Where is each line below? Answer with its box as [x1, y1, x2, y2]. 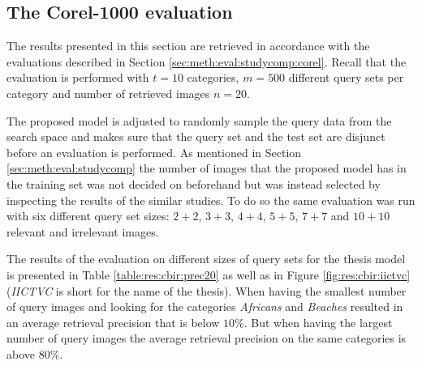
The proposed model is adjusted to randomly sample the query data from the [6, 112, 392, 129]
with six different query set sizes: [6, 207, 170, 224]
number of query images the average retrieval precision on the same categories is [6, 330, 407, 347]
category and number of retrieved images [6, 84, 210, 101]
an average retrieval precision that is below [6, 313, 220, 330]
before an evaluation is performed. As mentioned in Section [6, 143, 302, 160]
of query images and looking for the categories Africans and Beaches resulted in [6, 298, 403, 315]
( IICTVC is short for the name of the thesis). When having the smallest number [6, 282, 407, 299]
